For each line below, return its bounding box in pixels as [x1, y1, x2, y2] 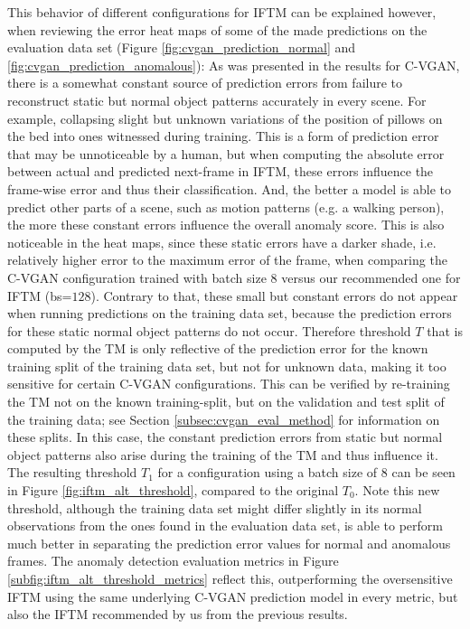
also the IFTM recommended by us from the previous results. [7, 605, 348, 624]
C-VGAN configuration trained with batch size [7, 268, 267, 286]
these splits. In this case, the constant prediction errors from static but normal [7, 427, 443, 446]
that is [427, 321, 463, 340]
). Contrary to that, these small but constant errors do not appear [90, 286, 458, 305]
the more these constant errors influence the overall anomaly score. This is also [7, 215, 445, 234]
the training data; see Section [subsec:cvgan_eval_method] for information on [7, 409, 440, 428]
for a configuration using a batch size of [157, 463, 378, 482]
